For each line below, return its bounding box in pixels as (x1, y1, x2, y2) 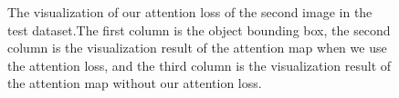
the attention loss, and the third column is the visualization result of (7, 55, 392, 74)
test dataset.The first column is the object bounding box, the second (7, 20, 391, 39)
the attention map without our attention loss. (7, 73, 262, 93)
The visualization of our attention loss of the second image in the (7, 3, 373, 21)
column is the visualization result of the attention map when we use (7, 38, 387, 57)
